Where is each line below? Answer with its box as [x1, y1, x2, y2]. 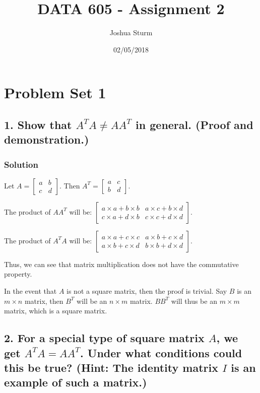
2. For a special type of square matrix [4, 330, 205, 346]
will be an [77, 295, 107, 306]
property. [4, 269, 32, 279]
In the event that [4, 286, 57, 296]
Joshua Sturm [109, 27, 153, 38]
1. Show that [4, 116, 72, 132]
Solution [4, 158, 38, 170]
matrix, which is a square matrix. [4, 305, 107, 316]
